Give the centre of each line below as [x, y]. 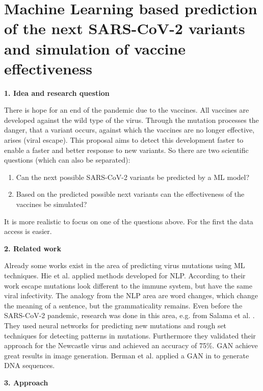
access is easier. [28, 231]
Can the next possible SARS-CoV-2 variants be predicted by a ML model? [133, 177]
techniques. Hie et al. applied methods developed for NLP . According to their [125, 275]
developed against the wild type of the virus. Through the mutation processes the [131, 120]
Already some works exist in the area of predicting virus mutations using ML [125, 265]
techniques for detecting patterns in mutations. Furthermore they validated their [130, 335]
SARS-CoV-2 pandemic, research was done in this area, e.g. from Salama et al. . [129, 315]
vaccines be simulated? [51, 204]
